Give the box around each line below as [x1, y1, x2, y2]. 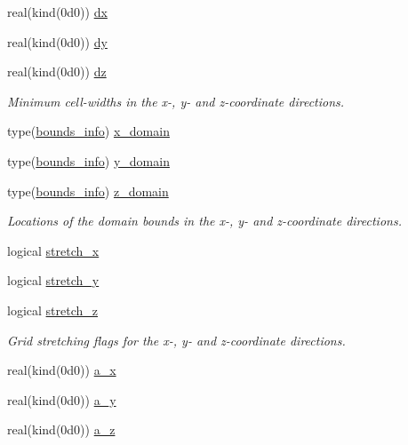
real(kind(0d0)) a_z [7, 420, 116, 439]
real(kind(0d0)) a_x [7, 361, 116, 379]
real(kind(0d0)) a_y [7, 390, 116, 409]
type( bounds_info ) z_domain [7, 181, 169, 200]
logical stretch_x [7, 241, 100, 259]
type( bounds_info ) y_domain [7, 151, 170, 170]
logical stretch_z [7, 300, 98, 319]
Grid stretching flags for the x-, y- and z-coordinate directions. [7, 330, 346, 349]
